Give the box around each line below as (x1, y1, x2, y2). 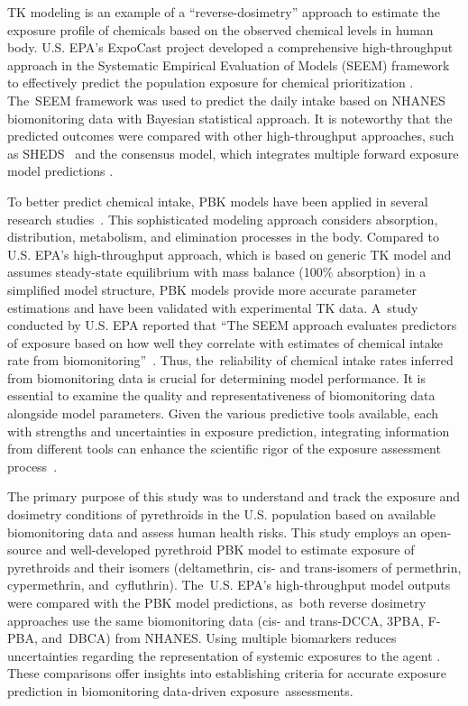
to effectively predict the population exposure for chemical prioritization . (7, 73, 414, 92)
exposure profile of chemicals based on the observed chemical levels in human (7, 20, 434, 39)
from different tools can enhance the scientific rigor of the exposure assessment (7, 439, 441, 458)
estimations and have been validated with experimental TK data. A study (7, 298, 418, 316)
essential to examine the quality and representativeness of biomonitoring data (7, 386, 436, 405)
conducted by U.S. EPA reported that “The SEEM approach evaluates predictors (7, 316, 457, 335)
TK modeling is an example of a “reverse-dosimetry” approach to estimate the (7, 3, 440, 21)
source (7, 540, 42, 559)
